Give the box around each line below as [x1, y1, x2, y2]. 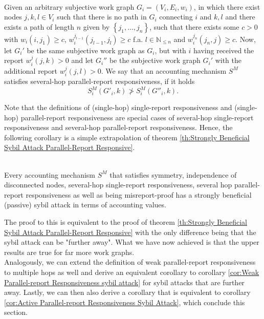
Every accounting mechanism [4, 169, 96, 180]
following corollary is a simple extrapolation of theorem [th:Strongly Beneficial [4, 132, 250, 142]
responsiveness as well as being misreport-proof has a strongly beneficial [26, 189, 252, 200]
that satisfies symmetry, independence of [109, 169, 237, 180]
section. [4, 307, 28, 317]
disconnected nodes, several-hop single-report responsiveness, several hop [4, 179, 232, 190]
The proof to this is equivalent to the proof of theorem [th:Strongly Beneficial [4, 217, 247, 227]
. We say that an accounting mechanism [101, 65, 227, 76]
